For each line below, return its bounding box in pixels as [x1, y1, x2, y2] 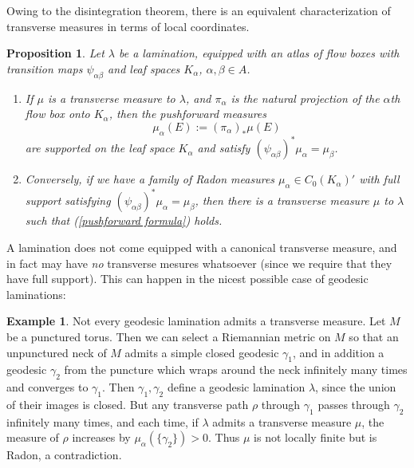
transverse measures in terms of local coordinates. [6, 18, 250, 34]
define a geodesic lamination [167, 379, 306, 395]
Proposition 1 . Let [6, 45, 104, 61]
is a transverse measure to [47, 89, 175, 106]
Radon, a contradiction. [6, 446, 122, 463]
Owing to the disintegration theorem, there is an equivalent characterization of [6, 2, 391, 18]
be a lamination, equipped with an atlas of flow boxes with [119, 45, 400, 61]
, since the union [315, 379, 396, 395]
